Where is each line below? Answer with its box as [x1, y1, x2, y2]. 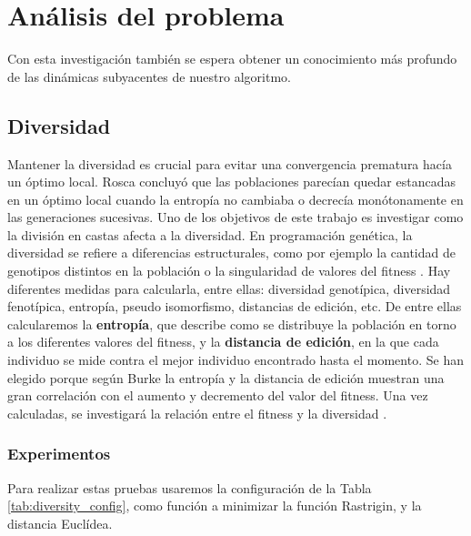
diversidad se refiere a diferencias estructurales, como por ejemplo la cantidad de [7, 243, 456, 262]
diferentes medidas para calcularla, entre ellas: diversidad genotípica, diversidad [7, 278, 451, 298]
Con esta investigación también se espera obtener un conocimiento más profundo [7, 49, 457, 68]
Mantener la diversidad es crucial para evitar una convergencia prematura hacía [7, 154, 452, 173]
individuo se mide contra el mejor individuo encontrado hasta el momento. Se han [7, 350, 464, 369]
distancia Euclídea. [7, 513, 113, 532]
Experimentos [7, 442, 111, 465]
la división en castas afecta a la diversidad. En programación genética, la [7, 225, 413, 244]
